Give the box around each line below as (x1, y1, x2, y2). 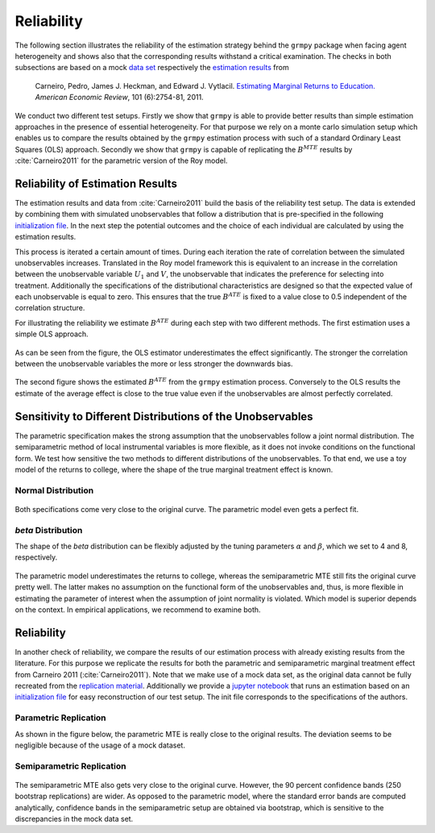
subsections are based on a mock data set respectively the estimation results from (14, 63, 289, 73)
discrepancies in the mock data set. (14, 814, 134, 824)
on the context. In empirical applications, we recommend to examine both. (14, 605, 261, 614)
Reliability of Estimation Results (14, 177, 177, 190)
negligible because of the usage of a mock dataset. (14, 740, 185, 750)
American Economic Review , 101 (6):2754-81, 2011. (35, 93, 205, 102)
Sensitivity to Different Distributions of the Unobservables (14, 410, 313, 423)
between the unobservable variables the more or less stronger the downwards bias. (14, 359, 293, 369)
